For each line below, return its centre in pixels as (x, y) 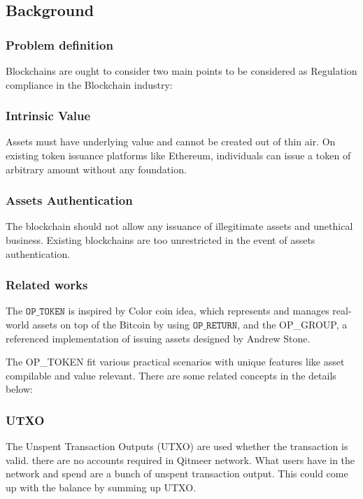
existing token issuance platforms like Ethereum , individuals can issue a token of (178, 155)
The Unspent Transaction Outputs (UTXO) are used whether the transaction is (177, 446)
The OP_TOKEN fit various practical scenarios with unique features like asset (175, 362)
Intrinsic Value (48, 116)
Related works (47, 285)
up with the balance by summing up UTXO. (101, 487)
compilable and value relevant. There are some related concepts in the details (171, 375)
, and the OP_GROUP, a (292, 324)
